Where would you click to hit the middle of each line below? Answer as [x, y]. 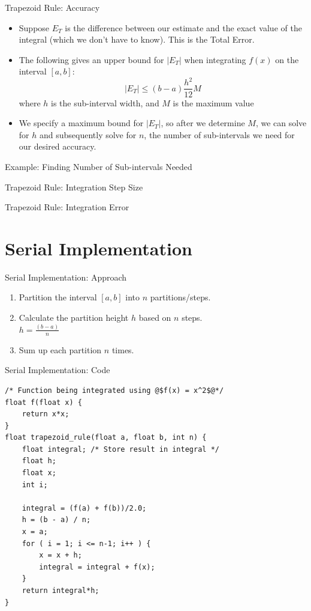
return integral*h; [61, 591]
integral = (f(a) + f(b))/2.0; [84, 508]
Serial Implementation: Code [58, 370]
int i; [35, 485]
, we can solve [281, 123]
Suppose [34, 27]
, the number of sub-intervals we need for [219, 134]
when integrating [215, 59]
